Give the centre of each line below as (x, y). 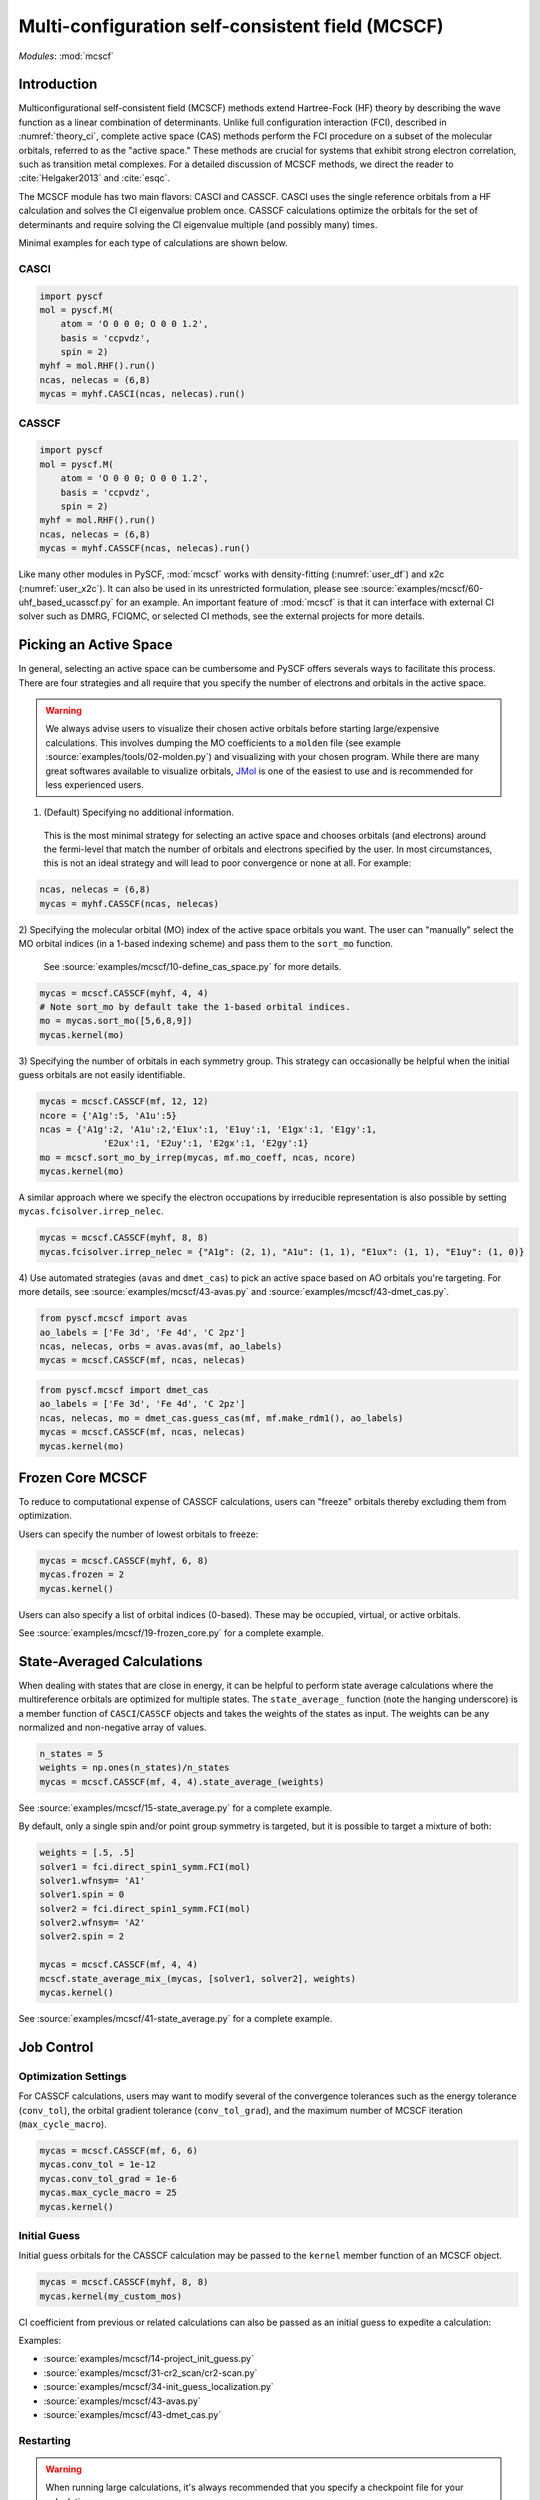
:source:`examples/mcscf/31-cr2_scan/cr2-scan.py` (150, 2372)
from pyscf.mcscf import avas (113, 1318)
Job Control (56, 2046)
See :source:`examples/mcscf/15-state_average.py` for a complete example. (175, 1807)
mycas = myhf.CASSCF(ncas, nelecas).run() (145, 548)
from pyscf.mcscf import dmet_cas (124, 1389)
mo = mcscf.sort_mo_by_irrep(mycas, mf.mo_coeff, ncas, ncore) (198, 1157)
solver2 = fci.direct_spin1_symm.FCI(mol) (145, 1908)
